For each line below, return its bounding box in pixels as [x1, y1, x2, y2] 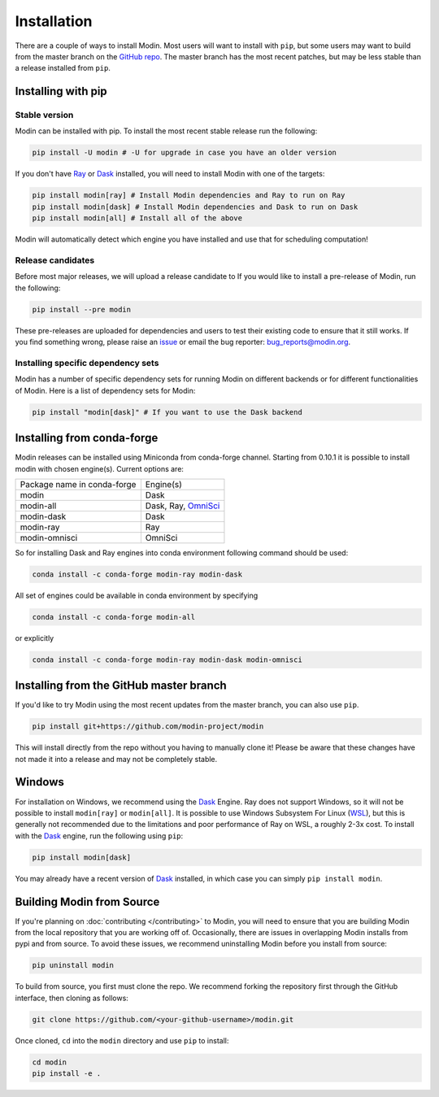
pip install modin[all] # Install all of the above [32, 214, 243, 223]
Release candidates [15, 255, 95, 266]
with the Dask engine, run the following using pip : [15, 830, 184, 841]
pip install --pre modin [32, 305, 132, 314]
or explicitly [15, 633, 54, 642]
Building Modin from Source [15, 895, 160, 908]
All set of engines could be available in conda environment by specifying [15, 590, 259, 600]
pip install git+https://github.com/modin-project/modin [32, 722, 264, 731]
